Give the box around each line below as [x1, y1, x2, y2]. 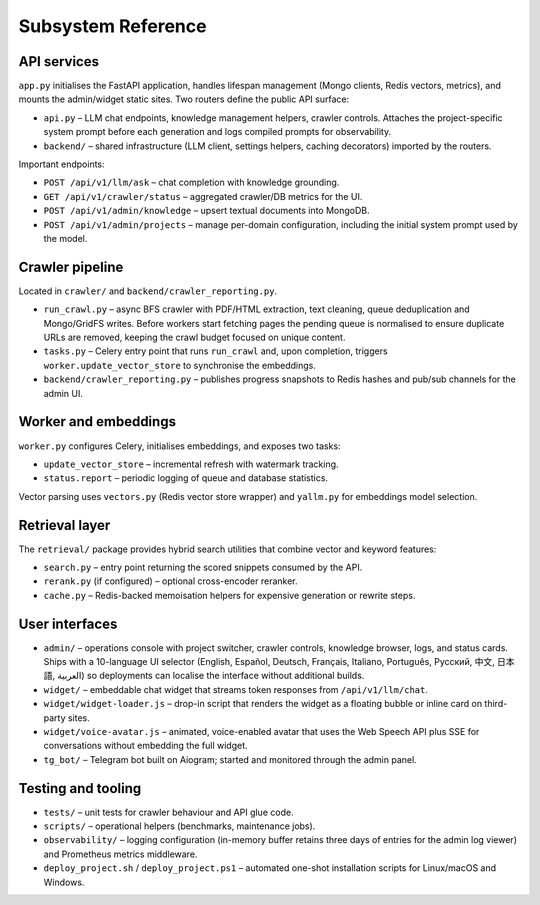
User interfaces [18, 615, 118, 632]
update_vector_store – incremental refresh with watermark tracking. [43, 458, 339, 470]
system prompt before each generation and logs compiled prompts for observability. [43, 126, 392, 138]
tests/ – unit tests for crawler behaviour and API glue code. [43, 806, 294, 818]
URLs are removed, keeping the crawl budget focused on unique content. [43, 331, 346, 344]
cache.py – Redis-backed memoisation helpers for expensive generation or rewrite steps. [43, 589, 416, 601]
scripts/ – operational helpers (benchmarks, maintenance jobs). [43, 820, 316, 832]
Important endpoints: [18, 158, 105, 170]
